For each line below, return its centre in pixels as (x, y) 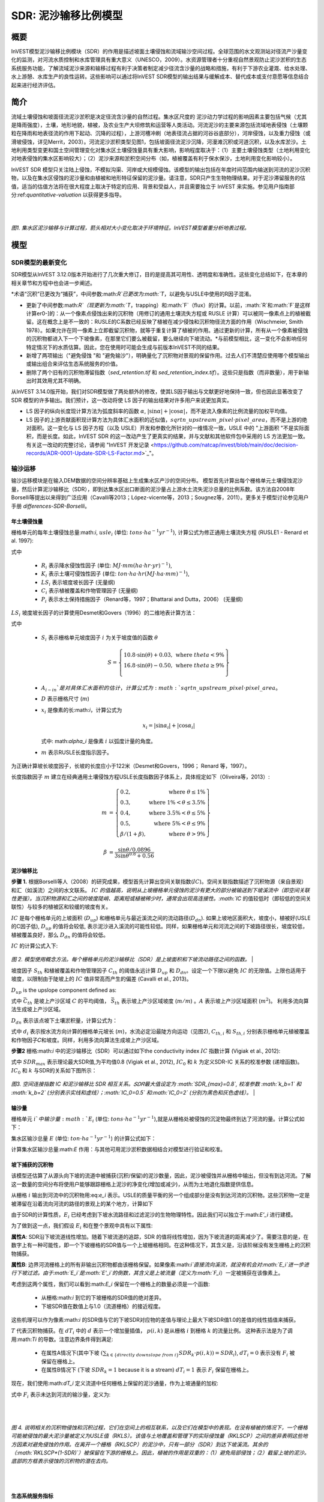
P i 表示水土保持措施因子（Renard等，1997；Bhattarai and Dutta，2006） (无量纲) (142, 600)
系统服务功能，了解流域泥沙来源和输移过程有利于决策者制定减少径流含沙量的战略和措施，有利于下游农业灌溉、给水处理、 (161, 68)
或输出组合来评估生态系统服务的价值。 (73, 364)
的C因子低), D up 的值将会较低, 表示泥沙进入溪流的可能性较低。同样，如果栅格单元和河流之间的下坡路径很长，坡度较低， (160, 927)
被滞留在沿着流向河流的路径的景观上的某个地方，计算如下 (82, 1203)
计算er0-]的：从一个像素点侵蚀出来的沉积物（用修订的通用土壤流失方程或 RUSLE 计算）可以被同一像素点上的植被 (166, 313)
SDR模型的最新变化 (39, 263)
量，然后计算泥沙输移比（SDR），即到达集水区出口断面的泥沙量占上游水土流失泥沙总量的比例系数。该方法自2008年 (153, 489)
